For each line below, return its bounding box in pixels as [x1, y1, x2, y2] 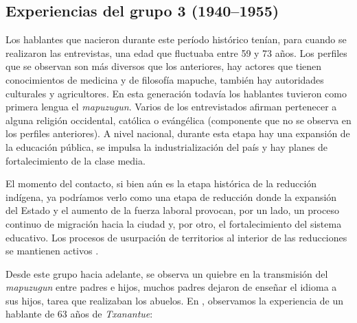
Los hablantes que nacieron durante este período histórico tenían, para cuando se [5, 32, 347, 47]
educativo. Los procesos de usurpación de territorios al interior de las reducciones [5, 230, 347, 244]
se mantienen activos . [5, 243, 99, 258]
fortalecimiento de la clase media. [5, 153, 146, 167]
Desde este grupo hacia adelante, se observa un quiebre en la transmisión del [5, 266, 328, 280]
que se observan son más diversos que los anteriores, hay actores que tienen [5, 59, 322, 73]
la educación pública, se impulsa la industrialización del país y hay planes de [5, 139, 328, 154]
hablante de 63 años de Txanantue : [5, 307, 153, 321]
